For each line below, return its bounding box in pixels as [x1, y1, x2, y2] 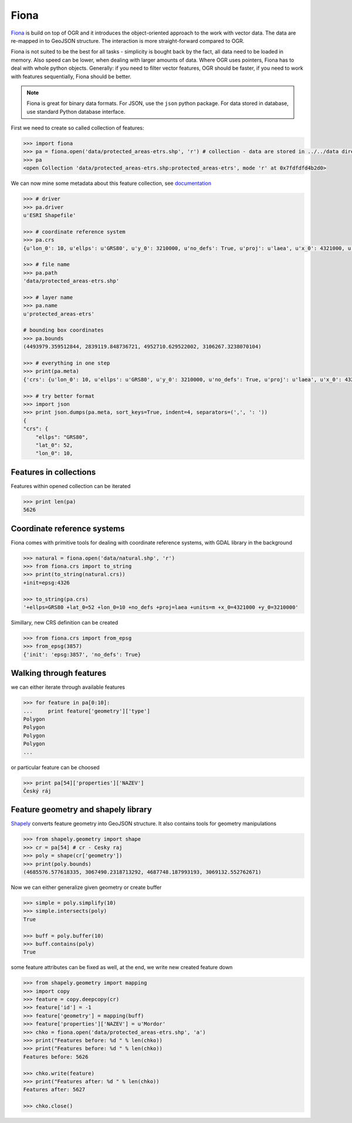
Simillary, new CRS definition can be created [11, 619, 119, 626]
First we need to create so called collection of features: [11, 124, 144, 131]
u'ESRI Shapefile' [23, 212, 76, 218]
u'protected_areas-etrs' [23, 310, 95, 317]
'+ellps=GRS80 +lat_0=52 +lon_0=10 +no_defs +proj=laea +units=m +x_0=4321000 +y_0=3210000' [23, 604, 299, 610]
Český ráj [23, 787, 52, 794]
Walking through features [11, 668, 107, 678]
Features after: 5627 [23, 1086, 86, 1093]
